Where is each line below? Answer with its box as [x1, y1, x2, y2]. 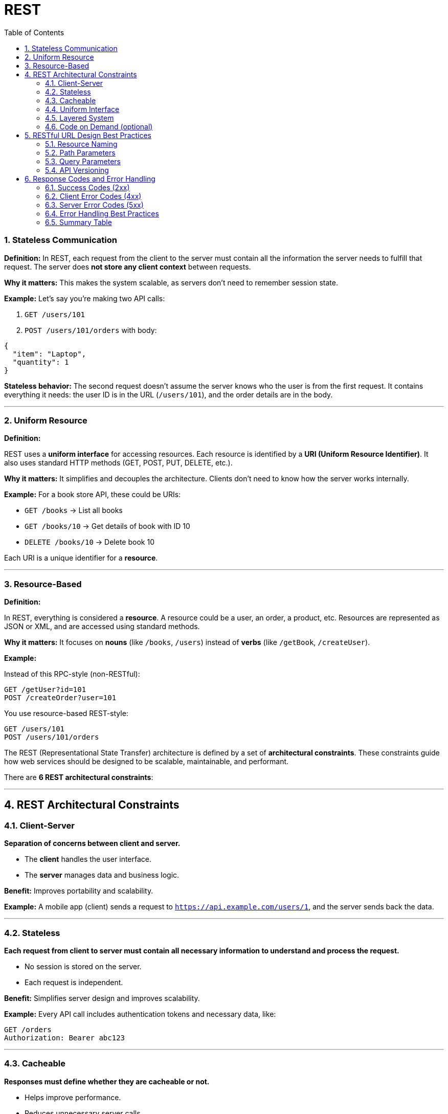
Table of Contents [4, 28, 64, 37]
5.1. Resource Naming [45, 139, 118, 148]
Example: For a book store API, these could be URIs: [4, 490, 181, 499]
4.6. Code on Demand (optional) [45, 122, 153, 131]
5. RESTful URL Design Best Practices [25, 130, 152, 140]
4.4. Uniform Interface [45, 104, 120, 114]
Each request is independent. [25, 977, 123, 987]
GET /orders [4, 1025, 52, 1034]
